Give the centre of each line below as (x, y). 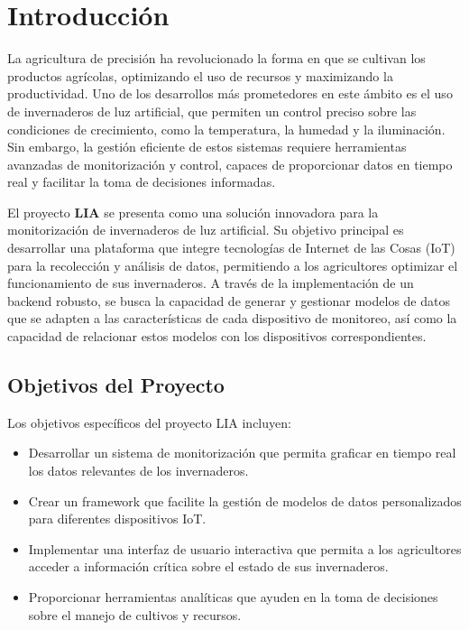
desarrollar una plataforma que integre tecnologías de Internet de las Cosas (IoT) (231, 248)
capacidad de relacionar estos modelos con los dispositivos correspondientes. (217, 336)
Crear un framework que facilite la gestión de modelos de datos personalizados (245, 500)
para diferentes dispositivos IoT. (117, 519)
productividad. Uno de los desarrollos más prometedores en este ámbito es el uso (230, 93)
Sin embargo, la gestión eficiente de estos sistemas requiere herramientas (207, 147)
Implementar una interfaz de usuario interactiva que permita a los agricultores (245, 548)
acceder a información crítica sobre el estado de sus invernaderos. (208, 566)
